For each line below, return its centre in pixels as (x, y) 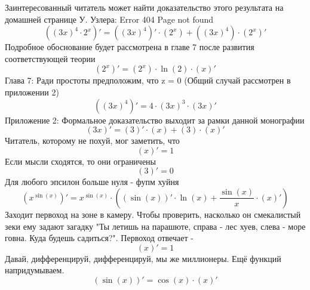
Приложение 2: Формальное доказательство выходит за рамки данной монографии (155, 120)
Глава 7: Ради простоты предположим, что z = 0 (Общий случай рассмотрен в (148, 80)
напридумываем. (35, 270)
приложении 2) (32, 92)
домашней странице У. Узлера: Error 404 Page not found (109, 19)
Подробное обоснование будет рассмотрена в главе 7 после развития (130, 47)
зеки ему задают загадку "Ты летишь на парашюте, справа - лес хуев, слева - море (155, 226)
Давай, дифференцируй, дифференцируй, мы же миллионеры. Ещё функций (143, 258)
